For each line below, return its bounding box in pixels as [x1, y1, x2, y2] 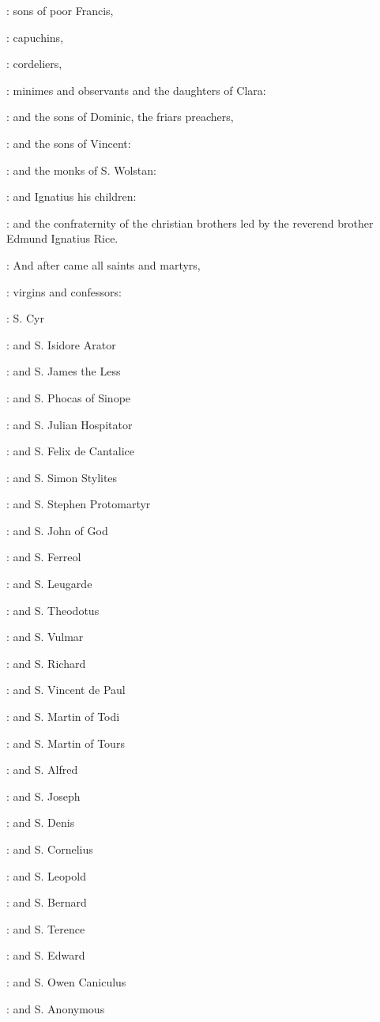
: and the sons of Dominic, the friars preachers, [6, 108, 234, 125]
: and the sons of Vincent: [6, 134, 131, 151]
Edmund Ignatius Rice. [6, 230, 119, 247]
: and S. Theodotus [6, 602, 100, 618]
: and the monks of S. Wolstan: [6, 161, 156, 178]
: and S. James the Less [6, 363, 121, 379]
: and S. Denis [6, 814, 75, 831]
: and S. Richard [6, 654, 86, 671]
